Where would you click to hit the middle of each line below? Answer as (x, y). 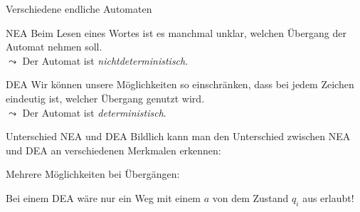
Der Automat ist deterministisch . (94, 112)
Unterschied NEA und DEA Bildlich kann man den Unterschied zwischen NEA (178, 136)
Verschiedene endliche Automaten (79, 9)
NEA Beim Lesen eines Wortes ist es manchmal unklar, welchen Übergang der (176, 32)
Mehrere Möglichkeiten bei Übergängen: (93, 174)
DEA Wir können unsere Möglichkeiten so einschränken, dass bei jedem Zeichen (180, 84)
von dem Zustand (250, 197)
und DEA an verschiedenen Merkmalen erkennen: (113, 150)
